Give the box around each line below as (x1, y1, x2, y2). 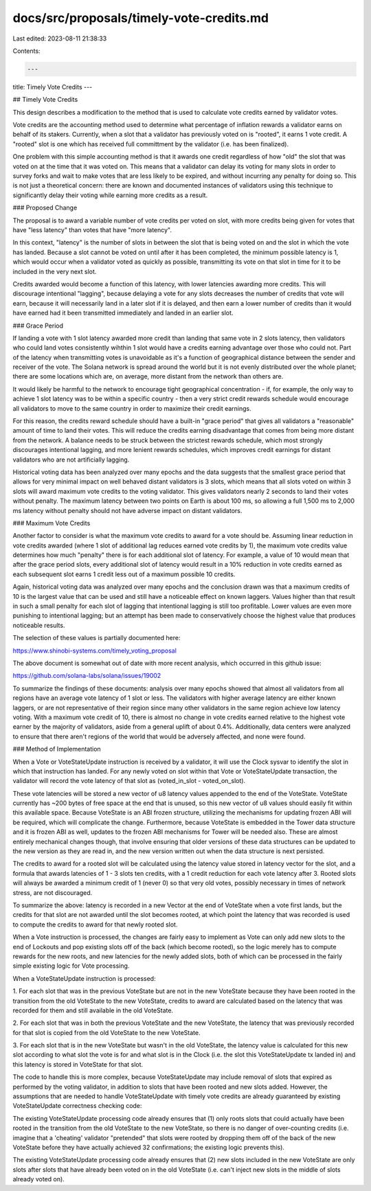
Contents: (12, 47, 41, 55)
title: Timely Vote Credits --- (12, 82, 93, 91)
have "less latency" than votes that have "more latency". (12, 225, 172, 234)
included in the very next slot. (12, 267, 97, 275)
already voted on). (12, 1175, 65, 1183)
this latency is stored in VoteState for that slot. (12, 1060, 144, 1068)
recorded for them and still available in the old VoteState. (12, 1006, 174, 1014)
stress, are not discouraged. (12, 888, 93, 896)
